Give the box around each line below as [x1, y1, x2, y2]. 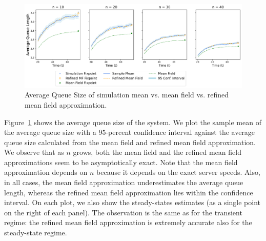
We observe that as [4, 147, 64, 157]
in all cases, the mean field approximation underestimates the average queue [4, 177, 243, 188]
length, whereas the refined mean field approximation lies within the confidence [4, 187, 253, 197]
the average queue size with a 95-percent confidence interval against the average [4, 127, 255, 137]
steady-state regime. [4, 227, 67, 238]
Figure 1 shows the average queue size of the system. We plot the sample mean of [4, 116, 261, 127]
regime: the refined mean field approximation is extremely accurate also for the [4, 217, 252, 228]
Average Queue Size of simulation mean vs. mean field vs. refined [25, 89, 229, 100]
